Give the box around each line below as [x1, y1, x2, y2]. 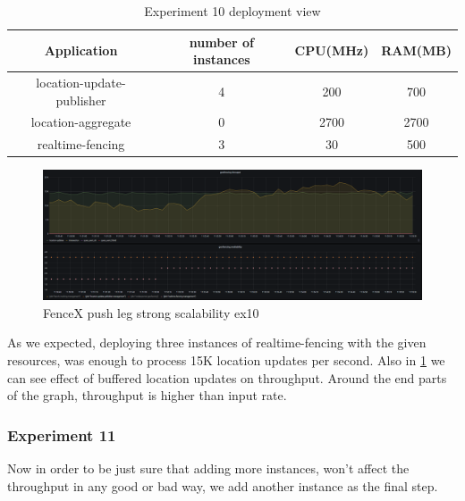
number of [189, 32, 254, 51]
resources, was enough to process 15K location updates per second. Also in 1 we [7, 350, 445, 369]
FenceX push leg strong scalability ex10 [43, 303, 259, 321]
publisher [55, 90, 106, 109]
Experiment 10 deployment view [144, 2, 321, 20]
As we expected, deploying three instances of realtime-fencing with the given [7, 333, 427, 352]
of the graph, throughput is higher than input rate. [7, 386, 287, 405]
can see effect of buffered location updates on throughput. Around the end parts [7, 368, 447, 387]
